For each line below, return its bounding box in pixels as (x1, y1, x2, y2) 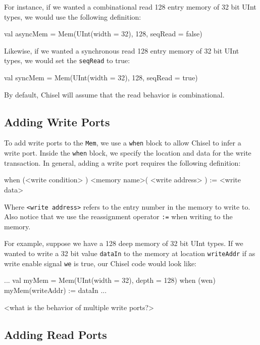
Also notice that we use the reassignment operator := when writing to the (4, 211, 233, 222)
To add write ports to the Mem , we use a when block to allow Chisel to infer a (4, 137, 241, 148)
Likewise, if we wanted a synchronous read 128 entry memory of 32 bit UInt (4, 45, 239, 56)
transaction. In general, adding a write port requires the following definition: (4, 157, 241, 168)
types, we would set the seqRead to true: (4, 55, 130, 66)
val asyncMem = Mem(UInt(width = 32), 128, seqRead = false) (4, 28, 202, 39)
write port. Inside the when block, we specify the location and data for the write (4, 147, 251, 158)
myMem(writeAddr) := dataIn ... (4, 284, 107, 295)
